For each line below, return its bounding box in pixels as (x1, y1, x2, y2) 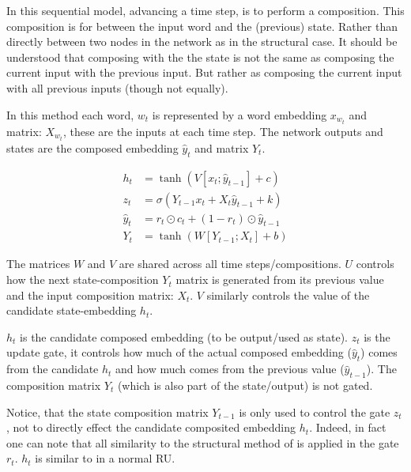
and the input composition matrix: (6, 286, 174, 303)
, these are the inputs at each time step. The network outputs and (62, 123, 383, 139)
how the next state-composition (6, 271, 159, 288)
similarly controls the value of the (206, 286, 370, 303)
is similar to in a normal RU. (35, 450, 175, 466)
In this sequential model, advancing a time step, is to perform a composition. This (6, 2, 405, 18)
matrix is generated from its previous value (175, 271, 384, 288)
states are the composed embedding (6, 139, 179, 156)
